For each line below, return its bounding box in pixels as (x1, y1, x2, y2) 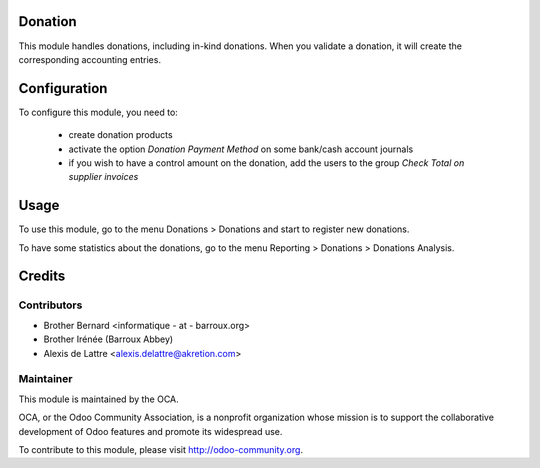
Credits (18, 268, 66, 285)
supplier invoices (68, 171, 139, 183)
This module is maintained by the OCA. (18, 393, 179, 405)
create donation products (68, 129, 174, 141)
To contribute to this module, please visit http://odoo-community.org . (18, 443, 304, 455)
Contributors (18, 298, 83, 312)
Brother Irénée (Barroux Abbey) (43, 333, 174, 345)
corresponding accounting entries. (18, 53, 162, 65)
